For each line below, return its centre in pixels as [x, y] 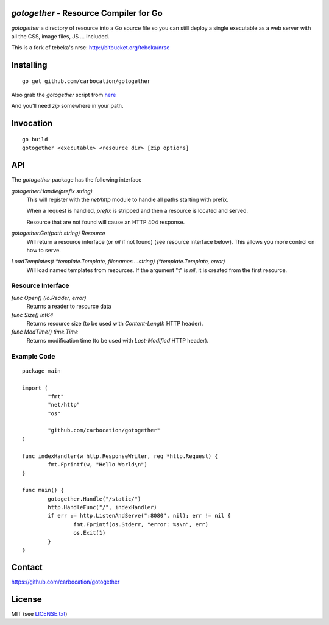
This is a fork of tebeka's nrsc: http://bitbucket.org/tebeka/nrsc [90, 48]
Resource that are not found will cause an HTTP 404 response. [106, 222]
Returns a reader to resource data [69, 306]
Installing [30, 65]
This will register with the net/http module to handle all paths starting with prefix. [127, 199]
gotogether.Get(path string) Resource [58, 233]
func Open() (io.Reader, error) [49, 298]
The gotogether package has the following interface [76, 180]
